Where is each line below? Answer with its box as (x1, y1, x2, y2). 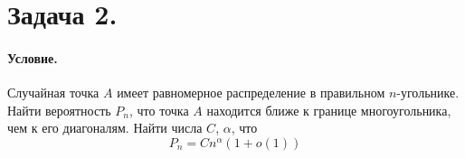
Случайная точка (7, 83, 100, 102)
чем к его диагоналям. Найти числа (7, 118, 203, 137)
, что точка (129, 100, 189, 119)
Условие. (7, 48, 58, 67)
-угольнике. (396, 83, 460, 102)
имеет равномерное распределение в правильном (117, 83, 385, 102)
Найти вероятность (7, 100, 111, 119)
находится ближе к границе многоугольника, (206, 100, 451, 119)
